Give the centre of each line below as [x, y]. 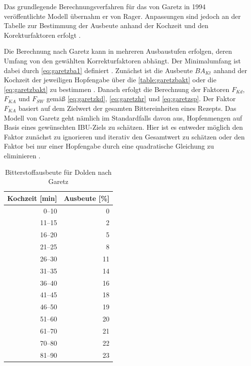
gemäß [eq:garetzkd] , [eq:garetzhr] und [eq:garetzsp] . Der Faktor [141, 99]
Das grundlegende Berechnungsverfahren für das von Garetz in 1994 [105, 6]
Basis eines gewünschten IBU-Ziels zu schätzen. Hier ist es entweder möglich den [124, 127]
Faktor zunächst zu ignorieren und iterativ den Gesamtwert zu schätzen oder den [124, 136]
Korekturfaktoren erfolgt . [42, 35]
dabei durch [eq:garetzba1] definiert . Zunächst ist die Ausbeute [98, 70]
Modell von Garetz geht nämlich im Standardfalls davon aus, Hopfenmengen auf [123, 117]
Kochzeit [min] [32, 198]
